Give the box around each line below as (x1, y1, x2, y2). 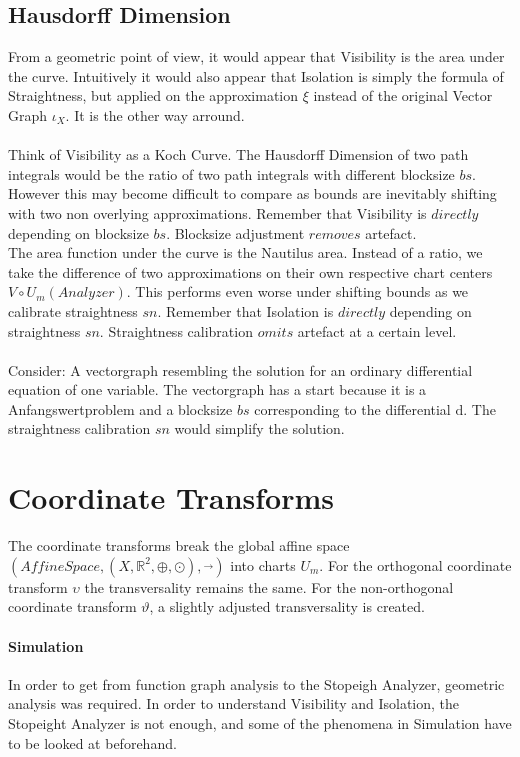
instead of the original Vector (313, 85, 493, 106)
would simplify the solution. (174, 418, 345, 439)
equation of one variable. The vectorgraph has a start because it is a (8, 379, 427, 400)
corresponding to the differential (254, 398, 451, 419)
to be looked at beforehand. (8, 732, 177, 753)
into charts (230, 554, 296, 575)
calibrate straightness (8, 300, 138, 321)
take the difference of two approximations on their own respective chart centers (8, 261, 493, 282)
